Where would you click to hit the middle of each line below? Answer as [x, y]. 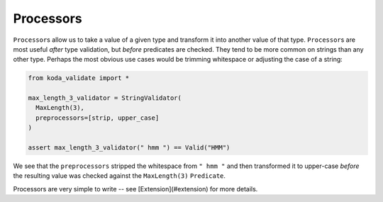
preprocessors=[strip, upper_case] [98, 118]
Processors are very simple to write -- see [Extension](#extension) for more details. [135, 189]
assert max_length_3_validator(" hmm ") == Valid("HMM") [129, 148]
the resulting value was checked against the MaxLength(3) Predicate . [120, 176]
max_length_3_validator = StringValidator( [105, 98]
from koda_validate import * [79, 78]
